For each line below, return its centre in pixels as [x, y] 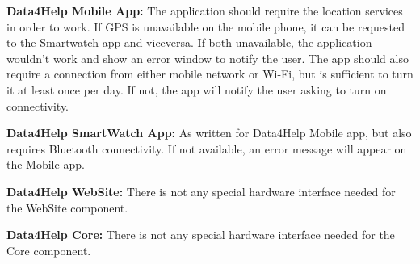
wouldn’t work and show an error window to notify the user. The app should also [208, 58]
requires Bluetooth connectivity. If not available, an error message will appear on [207, 148]
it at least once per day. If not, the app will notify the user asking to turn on [197, 89]
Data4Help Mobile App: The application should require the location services [205, 10]
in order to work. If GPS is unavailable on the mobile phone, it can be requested [206, 26]
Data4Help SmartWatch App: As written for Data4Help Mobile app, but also [209, 133]
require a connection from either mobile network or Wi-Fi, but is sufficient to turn [210, 74]
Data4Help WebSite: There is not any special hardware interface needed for [201, 191]
